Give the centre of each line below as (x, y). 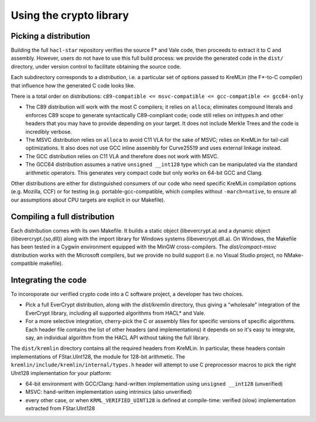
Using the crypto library (70, 15)
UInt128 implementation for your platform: (61, 373)
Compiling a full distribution (63, 217)
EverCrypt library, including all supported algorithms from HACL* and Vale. (116, 313)
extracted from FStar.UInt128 (60, 409)
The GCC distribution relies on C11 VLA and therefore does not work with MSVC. (122, 156)
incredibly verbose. (49, 131)
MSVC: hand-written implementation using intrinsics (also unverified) (109, 392)
